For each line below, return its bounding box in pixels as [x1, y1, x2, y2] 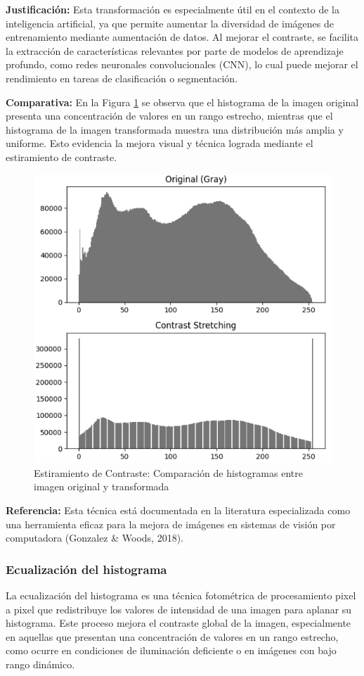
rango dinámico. [6, 657, 75, 672]
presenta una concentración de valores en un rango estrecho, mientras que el [6, 108, 333, 123]
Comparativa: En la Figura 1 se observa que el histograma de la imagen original [6, 94, 359, 109]
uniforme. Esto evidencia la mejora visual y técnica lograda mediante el [6, 136, 313, 151]
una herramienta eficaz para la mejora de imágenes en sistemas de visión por [6, 516, 336, 531]
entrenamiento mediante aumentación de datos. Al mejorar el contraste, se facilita [6, 30, 359, 44]
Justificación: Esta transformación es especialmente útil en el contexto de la [6, 2, 339, 16]
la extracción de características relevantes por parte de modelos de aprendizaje [6, 43, 344, 58]
